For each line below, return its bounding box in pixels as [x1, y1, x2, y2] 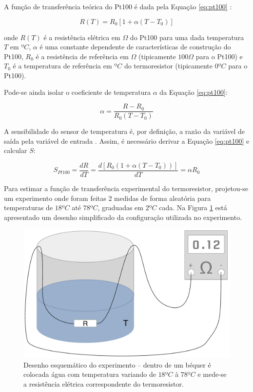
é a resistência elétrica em [43, 32, 120, 42]
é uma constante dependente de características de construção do [39, 42, 231, 52]
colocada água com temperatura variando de [23, 369, 156, 379]
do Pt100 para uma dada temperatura [130, 32, 244, 42]
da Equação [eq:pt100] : [159, 87, 228, 97]
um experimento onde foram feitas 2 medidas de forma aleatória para [4, 193, 211, 203]
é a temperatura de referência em [13, 61, 112, 71]
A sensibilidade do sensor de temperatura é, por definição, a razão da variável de [4, 126, 245, 136]
